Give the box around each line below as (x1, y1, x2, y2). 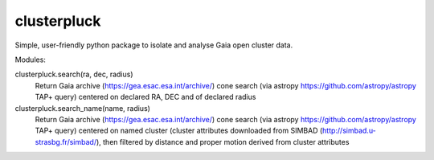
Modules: (14, 55, 46, 64)
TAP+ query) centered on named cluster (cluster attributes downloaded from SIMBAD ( (35, 125, 323, 136)
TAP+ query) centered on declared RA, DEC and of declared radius (35, 92, 256, 102)
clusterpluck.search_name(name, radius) (14, 103, 150, 113)
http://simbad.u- (321, 125, 377, 136)
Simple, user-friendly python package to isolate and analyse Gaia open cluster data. (14, 40, 293, 50)
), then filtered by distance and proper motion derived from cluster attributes (96, 137, 350, 146)
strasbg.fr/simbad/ (35, 137, 96, 146)
